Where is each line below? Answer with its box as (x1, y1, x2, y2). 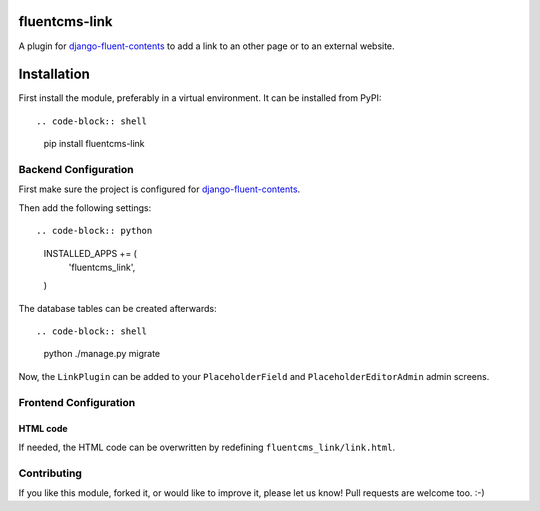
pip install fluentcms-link (43, 138, 145, 150)
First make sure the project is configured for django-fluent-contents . (18, 183, 301, 195)
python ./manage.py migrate (43, 348, 161, 360)
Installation (18, 66, 90, 83)
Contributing (18, 466, 82, 480)
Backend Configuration (18, 162, 134, 176)
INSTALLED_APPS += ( (43, 247, 137, 259)
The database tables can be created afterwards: (18, 302, 217, 314)
